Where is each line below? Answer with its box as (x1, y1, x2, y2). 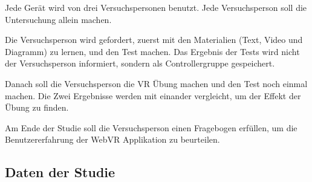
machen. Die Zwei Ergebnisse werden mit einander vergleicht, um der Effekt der (5, 89, 301, 102)
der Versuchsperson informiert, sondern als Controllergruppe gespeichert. (5, 57, 275, 70)
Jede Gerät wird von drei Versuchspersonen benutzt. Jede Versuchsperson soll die (5, 1, 307, 13)
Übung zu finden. (5, 101, 69, 114)
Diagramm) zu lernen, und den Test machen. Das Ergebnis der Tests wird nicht (5, 45, 300, 57)
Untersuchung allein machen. (5, 13, 112, 25)
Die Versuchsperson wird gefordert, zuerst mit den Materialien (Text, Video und (5, 33, 303, 46)
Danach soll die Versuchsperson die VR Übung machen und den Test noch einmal (5, 77, 308, 89)
